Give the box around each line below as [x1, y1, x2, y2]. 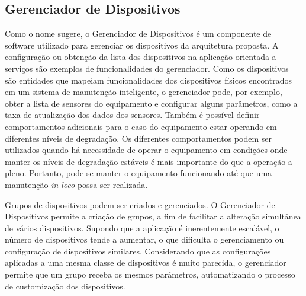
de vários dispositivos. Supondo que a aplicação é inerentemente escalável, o [5, 221, 279, 234]
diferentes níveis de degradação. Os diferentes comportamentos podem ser [5, 132, 272, 144]
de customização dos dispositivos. [5, 279, 125, 292]
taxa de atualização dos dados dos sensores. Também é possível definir [5, 109, 260, 121]
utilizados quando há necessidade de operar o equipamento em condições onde [5, 144, 288, 156]
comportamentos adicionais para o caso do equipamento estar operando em [5, 120, 277, 132]
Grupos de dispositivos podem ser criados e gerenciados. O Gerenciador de [5, 198, 275, 211]
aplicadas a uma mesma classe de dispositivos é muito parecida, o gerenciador [5, 256, 286, 269]
